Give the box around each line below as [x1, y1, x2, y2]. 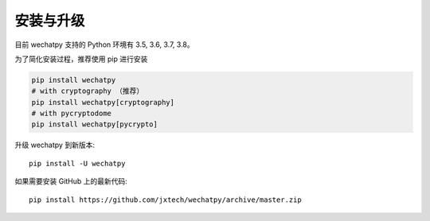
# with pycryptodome [31, 109, 111, 118]
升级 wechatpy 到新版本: [14, 140, 96, 150]
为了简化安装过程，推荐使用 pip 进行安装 [14, 54, 148, 64]
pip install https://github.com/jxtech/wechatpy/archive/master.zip [29, 195, 302, 204]
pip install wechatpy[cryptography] [31, 98, 175, 107]
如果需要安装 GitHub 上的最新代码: [14, 176, 127, 186]
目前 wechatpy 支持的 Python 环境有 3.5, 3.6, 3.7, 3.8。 [14, 40, 194, 49]
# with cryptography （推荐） [31, 87, 144, 95]
